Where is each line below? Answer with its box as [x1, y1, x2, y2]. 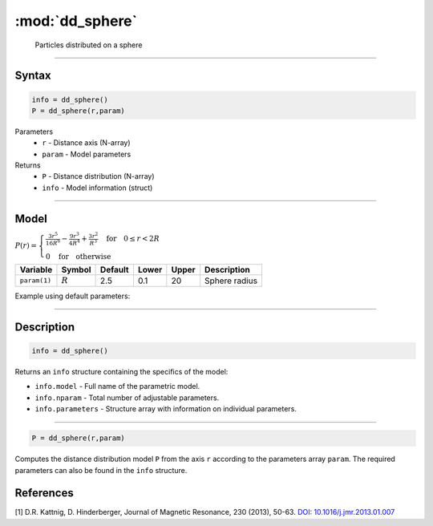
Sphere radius [204, 275, 258, 286]
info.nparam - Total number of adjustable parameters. [34, 393, 220, 403]
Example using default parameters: [14, 291, 131, 301]
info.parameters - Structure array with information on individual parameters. [34, 404, 297, 414]
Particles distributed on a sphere [34, 40, 143, 50]
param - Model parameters [42, 149, 132, 159]
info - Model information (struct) [42, 183, 153, 192]
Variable [19, 264, 53, 275]
